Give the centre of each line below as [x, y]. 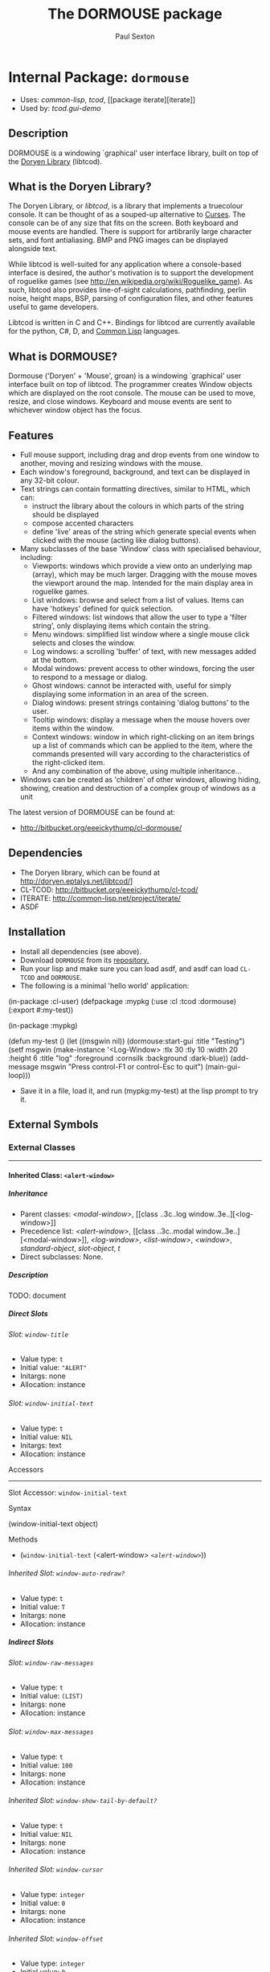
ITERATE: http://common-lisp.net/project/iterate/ [100, 898]
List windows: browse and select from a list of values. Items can [138, 599]
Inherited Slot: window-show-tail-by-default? [83, 1801]
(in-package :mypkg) [43, 1025]
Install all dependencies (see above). [81, 951]
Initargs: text [41, 1445]
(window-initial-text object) [53, 1523]
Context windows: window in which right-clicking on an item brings [143, 736]
